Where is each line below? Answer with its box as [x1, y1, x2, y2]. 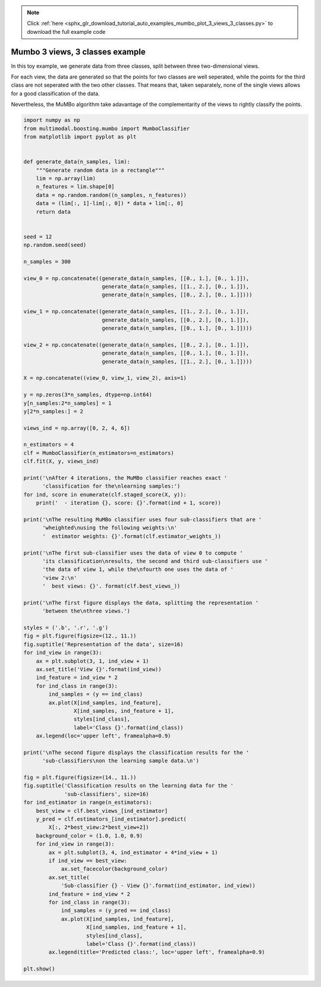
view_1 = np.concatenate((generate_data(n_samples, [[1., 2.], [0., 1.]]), [23, 308, 250, 315]
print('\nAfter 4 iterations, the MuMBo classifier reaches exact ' [23, 474, 228, 482]
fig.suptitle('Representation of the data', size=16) [23, 641, 184, 647]
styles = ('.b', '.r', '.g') [23, 624, 109, 631]
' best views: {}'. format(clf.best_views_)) [42, 583, 181, 590]
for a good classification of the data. [11, 90, 100, 97]
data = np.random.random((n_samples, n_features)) [36, 191, 187, 199]
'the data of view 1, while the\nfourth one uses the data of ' [42, 566, 234, 573]
